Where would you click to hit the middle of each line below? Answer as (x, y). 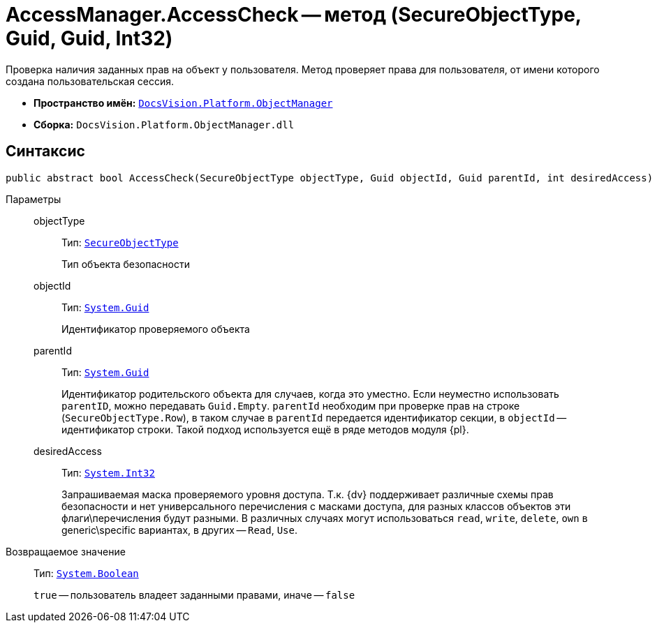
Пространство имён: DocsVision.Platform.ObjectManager (183, 103)
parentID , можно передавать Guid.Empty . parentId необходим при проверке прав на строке (291, 405)
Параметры (34, 199)
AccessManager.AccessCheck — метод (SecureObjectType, (294, 15)
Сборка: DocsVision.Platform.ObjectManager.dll (164, 124)
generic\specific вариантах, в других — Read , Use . (180, 530)
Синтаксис (45, 151)
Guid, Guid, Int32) (89, 38)
